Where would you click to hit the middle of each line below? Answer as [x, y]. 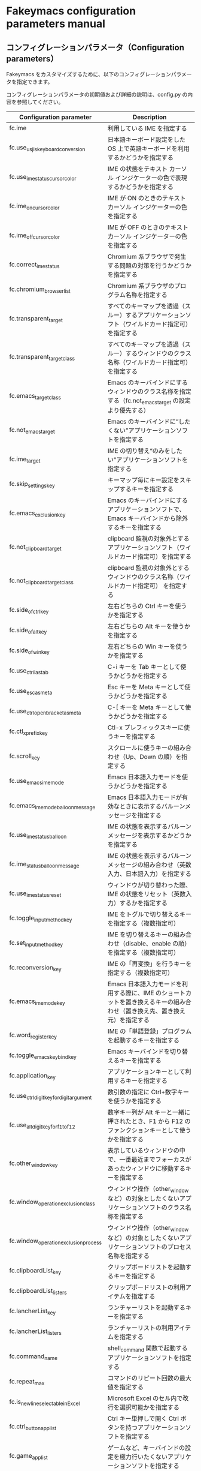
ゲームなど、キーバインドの [146, 1448]
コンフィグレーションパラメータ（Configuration [95, 47]
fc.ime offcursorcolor [35, 236]
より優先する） [128, 410]
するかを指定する [144, 903]
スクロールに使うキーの [141, 748]
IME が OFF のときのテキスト [148, 227]
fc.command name [33, 1357]
